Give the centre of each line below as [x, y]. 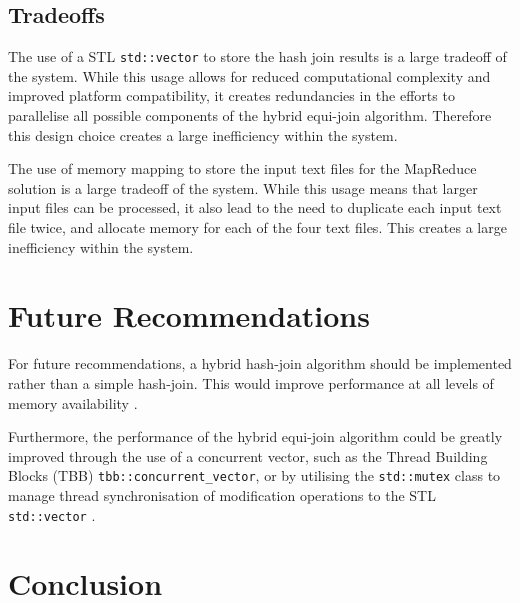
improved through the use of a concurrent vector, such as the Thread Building [248, 455]
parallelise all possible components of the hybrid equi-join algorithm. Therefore [250, 115]
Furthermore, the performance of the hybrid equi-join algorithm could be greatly [255, 436]
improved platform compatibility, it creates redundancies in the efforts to [231, 95]
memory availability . [73, 402]
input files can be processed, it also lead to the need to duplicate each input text [255, 207]
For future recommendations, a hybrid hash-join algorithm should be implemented [260, 363]
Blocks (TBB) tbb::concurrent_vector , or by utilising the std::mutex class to [254, 475]
